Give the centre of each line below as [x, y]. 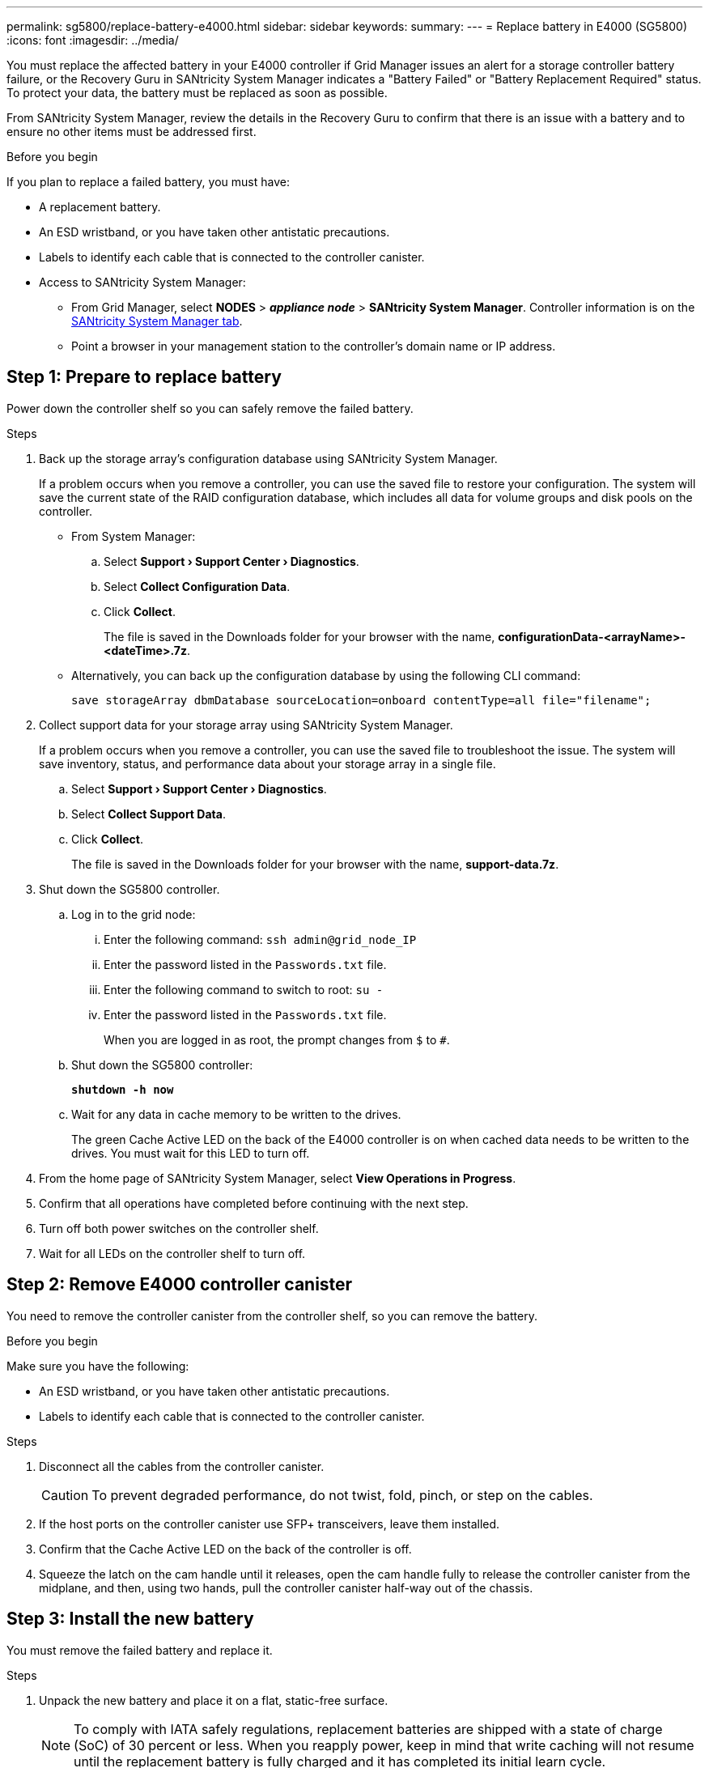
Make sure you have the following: [98, 1366]
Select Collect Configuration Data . [197, 586]
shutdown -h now [123, 1089]
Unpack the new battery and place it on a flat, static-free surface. [214, 1700]
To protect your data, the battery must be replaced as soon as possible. [197, 93]
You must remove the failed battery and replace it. [140, 1650]
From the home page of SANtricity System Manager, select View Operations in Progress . [278, 1178]
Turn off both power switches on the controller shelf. [179, 1228]
